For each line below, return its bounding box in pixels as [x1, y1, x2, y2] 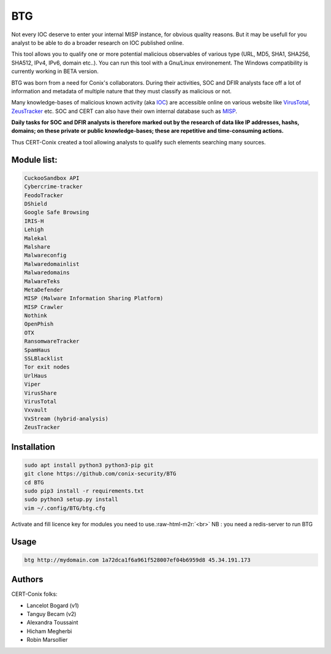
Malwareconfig [24, 252, 67, 259]
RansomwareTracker [24, 338, 80, 345]
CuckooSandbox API [24, 174, 80, 181]
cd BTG [24, 479, 44, 486]
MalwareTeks [24, 278, 61, 285]
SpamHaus [24, 346, 51, 353]
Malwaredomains [24, 269, 70, 276]
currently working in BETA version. [11, 68, 99, 75]
